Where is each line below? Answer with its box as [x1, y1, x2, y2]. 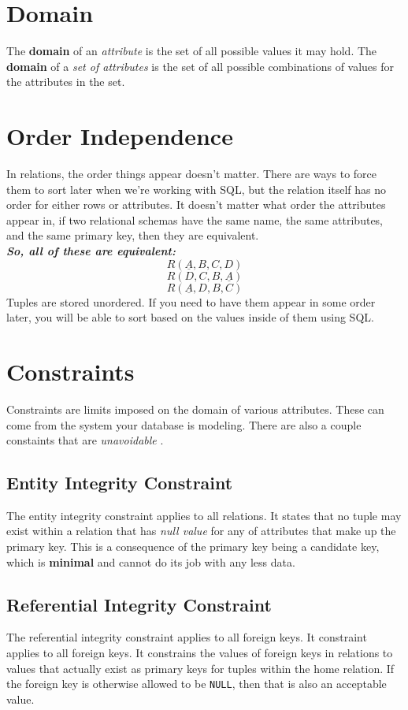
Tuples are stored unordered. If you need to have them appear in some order [6, 293, 376, 310]
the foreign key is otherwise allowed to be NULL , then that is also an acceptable [6, 675, 387, 692]
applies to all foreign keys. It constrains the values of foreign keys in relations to [6, 645, 393, 661]
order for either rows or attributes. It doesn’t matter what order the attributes [6, 196, 386, 213]
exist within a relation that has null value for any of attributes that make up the [6, 522, 396, 539]
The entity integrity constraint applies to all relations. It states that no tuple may [6, 507, 402, 523]
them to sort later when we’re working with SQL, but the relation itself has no [6, 180, 387, 197]
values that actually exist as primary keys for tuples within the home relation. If [6, 660, 395, 676]
